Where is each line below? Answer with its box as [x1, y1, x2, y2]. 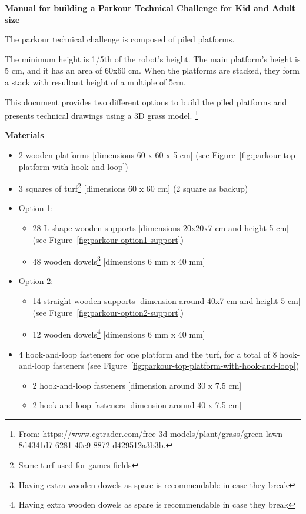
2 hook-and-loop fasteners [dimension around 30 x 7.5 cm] [32, 379, 242, 391]
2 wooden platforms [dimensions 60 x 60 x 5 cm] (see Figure [18, 149, 235, 161]
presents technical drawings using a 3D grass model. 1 [5, 108, 198, 121]
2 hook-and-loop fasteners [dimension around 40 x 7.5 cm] [32, 399, 242, 411]
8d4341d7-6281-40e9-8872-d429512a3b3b [18, 439, 164, 451]
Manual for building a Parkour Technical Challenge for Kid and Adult [5, 2, 296, 14]
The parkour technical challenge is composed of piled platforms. [5, 33, 235, 45]
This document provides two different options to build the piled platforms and [5, 95, 287, 108]
